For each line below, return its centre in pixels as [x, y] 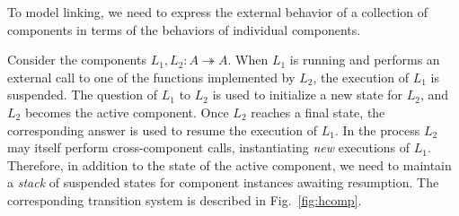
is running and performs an [365, 60]
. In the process [377, 130]
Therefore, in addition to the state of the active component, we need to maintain [229, 164]
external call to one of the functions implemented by [151, 77]
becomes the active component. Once [127, 112]
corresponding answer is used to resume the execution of [163, 130]
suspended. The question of [83, 95]
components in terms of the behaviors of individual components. [184, 29]
